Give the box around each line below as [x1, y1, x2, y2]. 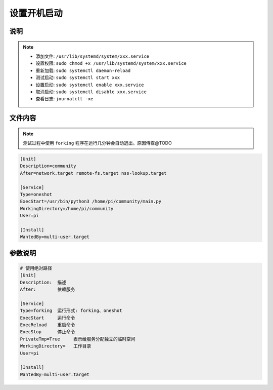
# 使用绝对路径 [20, 265, 53, 271]
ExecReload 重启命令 [20, 322, 75, 328]
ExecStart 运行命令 [20, 315, 75, 321]
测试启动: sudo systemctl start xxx [35, 74, 120, 81]
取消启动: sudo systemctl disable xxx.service [35, 89, 147, 95]
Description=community [20, 163, 76, 169]
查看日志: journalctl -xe [35, 96, 94, 102]
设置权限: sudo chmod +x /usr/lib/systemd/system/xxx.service [35, 60, 187, 66]
